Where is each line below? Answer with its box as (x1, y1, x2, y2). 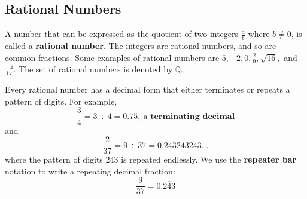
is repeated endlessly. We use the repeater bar (121, 153, 297, 166)
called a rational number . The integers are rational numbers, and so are (5, 39, 276, 52)
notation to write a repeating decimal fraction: (5, 164, 175, 177)
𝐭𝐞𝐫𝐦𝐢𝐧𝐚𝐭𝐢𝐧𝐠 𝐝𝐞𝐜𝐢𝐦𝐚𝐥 (150, 112, 235, 121)
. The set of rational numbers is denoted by (13, 63, 173, 75)
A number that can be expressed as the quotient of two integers (5, 27, 239, 40)
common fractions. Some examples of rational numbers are (5, 51, 220, 63)
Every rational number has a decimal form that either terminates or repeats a (5, 83, 290, 96)
